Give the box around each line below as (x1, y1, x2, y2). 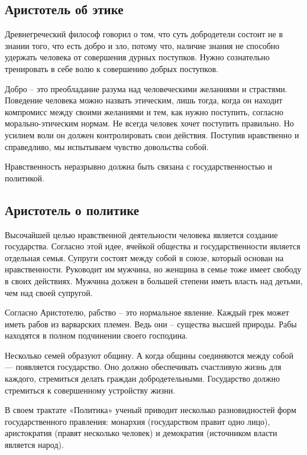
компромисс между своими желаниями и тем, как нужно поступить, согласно (5, 105, 283, 118)
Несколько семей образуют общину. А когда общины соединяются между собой (5, 349, 293, 361)
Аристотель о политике (5, 200, 140, 219)
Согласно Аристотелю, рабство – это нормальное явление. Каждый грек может (5, 306, 289, 318)
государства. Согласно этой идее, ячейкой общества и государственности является (5, 240, 300, 252)
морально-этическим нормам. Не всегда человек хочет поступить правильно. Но (5, 117, 294, 129)
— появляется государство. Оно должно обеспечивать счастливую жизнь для (5, 360, 282, 373)
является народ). (5, 438, 64, 451)
